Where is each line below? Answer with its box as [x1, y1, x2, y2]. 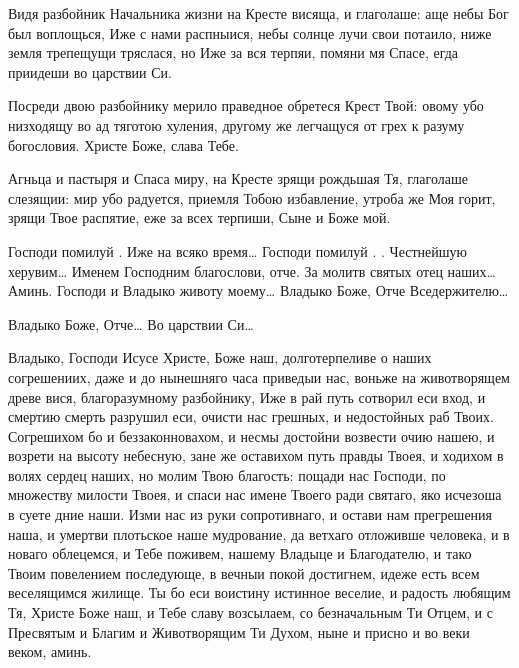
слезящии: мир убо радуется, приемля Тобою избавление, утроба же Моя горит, [8, 187, 496, 208]
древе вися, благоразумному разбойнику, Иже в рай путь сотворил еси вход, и [8, 386, 486, 407]
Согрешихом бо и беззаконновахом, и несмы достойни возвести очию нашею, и [8, 425, 495, 446]
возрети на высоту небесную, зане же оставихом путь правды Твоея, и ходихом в [8, 445, 504, 466]
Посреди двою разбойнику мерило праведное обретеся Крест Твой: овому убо [8, 95, 484, 116]
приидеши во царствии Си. [8, 61, 172, 82]
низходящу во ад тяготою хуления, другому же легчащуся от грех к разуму [8, 114, 465, 135]
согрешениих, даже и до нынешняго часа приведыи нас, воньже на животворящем [8, 366, 510, 387]
